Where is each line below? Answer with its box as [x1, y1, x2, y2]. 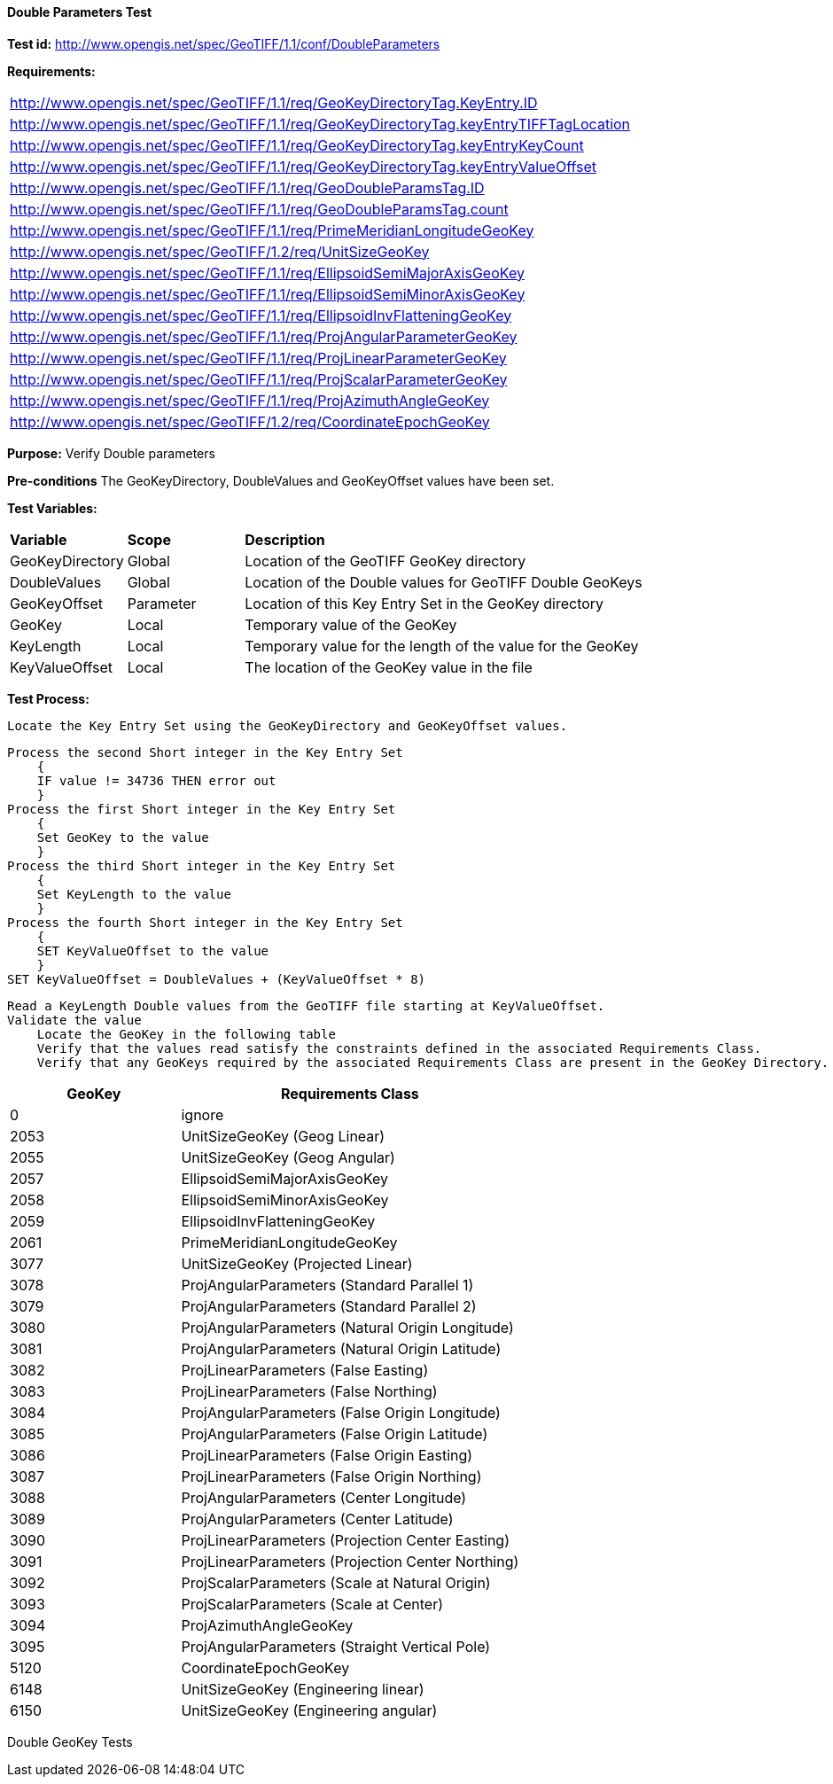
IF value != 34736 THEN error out [36, 773, 276, 788]
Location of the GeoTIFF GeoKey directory [245, 551, 526, 570]
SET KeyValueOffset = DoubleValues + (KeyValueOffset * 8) [7, 971, 426, 986]
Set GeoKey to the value [36, 830, 209, 845]
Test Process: [7, 690, 90, 706]
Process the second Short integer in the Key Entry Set [7, 744, 403, 760]
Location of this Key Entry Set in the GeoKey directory [245, 594, 604, 612]
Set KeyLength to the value [36, 886, 231, 901]
